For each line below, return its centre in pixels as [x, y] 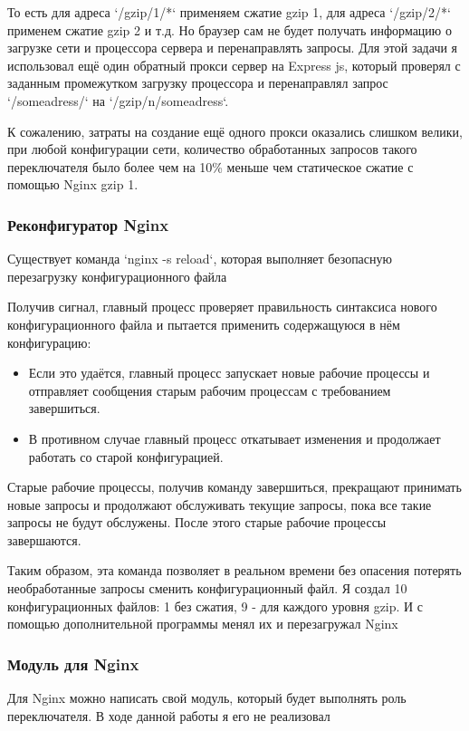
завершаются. [44, 539]
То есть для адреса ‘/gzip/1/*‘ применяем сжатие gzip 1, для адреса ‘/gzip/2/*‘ [229, 12]
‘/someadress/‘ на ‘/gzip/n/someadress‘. [118, 100]
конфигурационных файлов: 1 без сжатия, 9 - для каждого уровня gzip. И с [215, 606]
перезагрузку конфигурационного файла [117, 276]
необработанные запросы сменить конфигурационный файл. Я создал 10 [207, 588]
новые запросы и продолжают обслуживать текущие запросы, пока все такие [220, 504]
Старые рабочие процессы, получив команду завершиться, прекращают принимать [234, 487]
